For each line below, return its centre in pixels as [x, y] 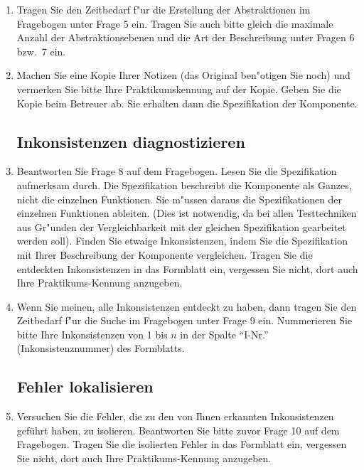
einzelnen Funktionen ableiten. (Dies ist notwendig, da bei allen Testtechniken [187, 213]
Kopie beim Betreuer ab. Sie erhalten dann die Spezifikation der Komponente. [187, 103]
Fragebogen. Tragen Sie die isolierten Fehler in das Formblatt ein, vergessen [182, 444]
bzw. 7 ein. [41, 51]
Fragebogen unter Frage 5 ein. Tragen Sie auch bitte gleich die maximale [175, 23]
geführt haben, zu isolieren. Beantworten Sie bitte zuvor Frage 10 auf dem [178, 430]
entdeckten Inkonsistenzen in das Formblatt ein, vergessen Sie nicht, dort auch [187, 268]
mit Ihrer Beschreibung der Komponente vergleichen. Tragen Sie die [165, 254]
